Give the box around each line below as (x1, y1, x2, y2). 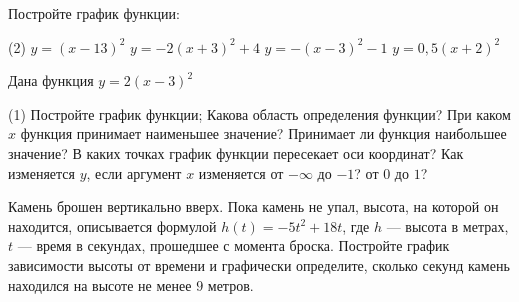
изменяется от (198, 162, 284, 183)
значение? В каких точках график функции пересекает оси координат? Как (8, 142, 464, 163)
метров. (207, 274, 254, 295)
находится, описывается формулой (8, 215, 217, 236)
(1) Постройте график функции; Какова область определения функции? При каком (8, 103, 511, 124)
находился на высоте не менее (8, 274, 192, 295)
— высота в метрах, (386, 215, 509, 236)
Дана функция (8, 70, 94, 91)
